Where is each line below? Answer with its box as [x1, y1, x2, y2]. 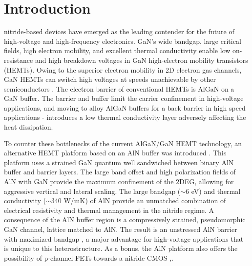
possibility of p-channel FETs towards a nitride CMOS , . [4, 252, 173, 263]
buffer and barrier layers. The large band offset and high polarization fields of [4, 167, 236, 177]
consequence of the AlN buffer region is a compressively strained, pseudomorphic [4, 214, 246, 225]
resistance [4, 55, 33, 65]
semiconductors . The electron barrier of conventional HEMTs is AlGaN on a [4, 83, 234, 94]
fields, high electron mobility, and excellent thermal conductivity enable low [4, 45, 231, 56]
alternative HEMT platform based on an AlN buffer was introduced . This [4, 148, 227, 158]
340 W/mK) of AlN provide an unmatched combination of [51, 195, 226, 206]
